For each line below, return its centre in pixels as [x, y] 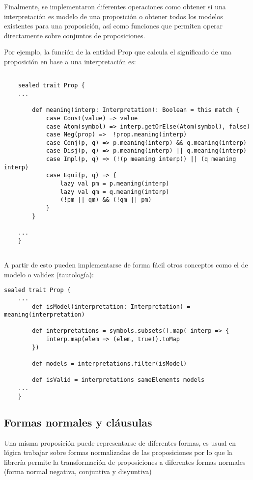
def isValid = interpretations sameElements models [118, 380]
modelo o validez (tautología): [49, 274]
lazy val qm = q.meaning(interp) [115, 192]
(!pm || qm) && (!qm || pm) [106, 200]
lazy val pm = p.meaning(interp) [115, 184]
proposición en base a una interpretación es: [70, 61]
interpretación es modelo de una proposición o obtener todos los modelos [113, 16]
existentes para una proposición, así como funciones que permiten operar [113, 26]
